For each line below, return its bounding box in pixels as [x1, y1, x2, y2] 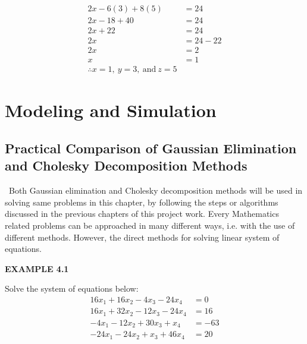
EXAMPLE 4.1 [5, 262, 69, 274]
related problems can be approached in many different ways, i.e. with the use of [5, 219, 295, 231]
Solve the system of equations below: [5, 282, 139, 295]
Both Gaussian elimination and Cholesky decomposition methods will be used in [8, 184, 303, 197]
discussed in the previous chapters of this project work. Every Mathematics [5, 207, 279, 220]
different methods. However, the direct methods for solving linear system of [5, 231, 280, 243]
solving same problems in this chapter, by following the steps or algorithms [5, 195, 278, 208]
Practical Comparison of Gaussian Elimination [5, 138, 297, 157]
